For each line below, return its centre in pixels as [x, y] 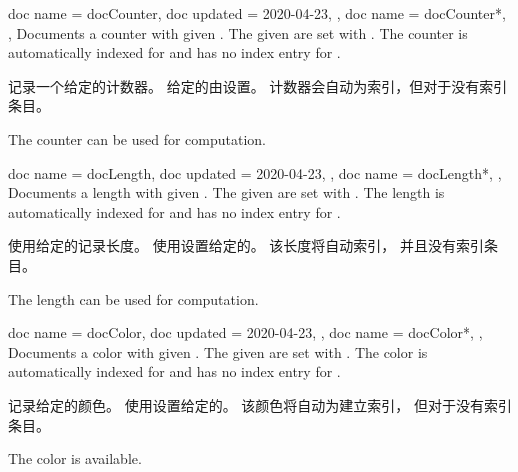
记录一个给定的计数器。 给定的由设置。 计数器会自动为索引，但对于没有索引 [258, 85]
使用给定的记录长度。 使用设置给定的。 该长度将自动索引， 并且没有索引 [246, 245]
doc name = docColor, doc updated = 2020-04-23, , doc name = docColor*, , [245, 332]
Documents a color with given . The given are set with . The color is [218, 351]
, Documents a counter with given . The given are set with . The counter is [238, 32]
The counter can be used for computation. [137, 138]
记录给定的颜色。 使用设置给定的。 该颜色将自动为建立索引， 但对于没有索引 [260, 404]
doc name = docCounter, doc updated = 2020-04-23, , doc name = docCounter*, [257, 13]
